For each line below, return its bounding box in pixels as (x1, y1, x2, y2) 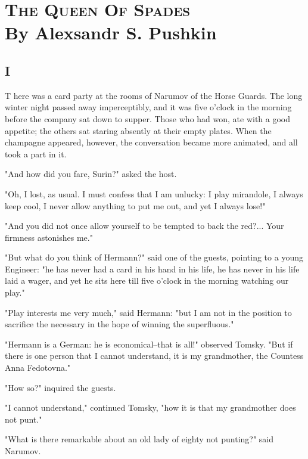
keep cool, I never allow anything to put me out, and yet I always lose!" (5, 199, 266, 212)
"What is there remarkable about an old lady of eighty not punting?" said (5, 433, 274, 445)
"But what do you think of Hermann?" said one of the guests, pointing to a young (5, 251, 303, 263)
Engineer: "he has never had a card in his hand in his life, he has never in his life (5, 262, 300, 275)
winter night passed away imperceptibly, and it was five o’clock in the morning (5, 101, 292, 113)
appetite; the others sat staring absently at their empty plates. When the (5, 124, 272, 137)
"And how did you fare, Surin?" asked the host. (5, 168, 177, 180)
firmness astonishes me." (5, 231, 93, 243)
